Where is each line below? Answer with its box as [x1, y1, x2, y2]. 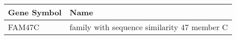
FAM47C [8, 21, 39, 33]
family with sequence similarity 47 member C [69, 21, 228, 33]
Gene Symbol [8, 6, 62, 18]
